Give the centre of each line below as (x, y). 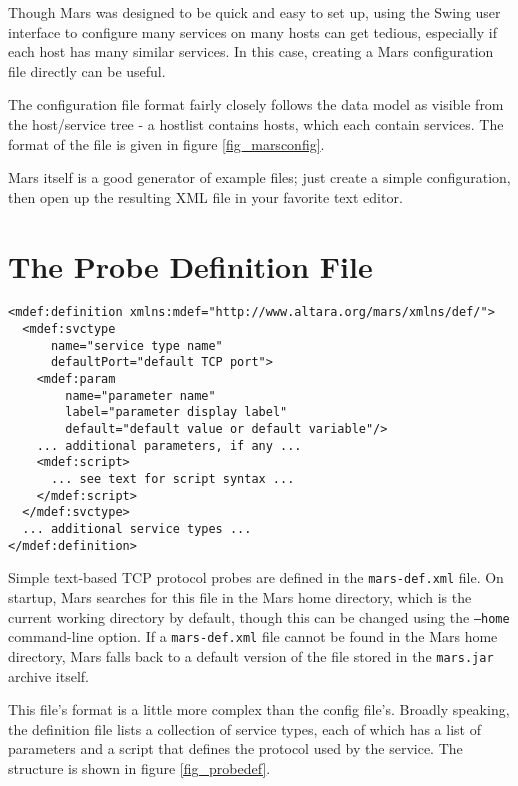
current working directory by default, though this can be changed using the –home (259, 616)
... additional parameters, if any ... (169, 445)
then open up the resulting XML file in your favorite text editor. (205, 196)
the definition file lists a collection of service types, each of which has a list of (244, 728)
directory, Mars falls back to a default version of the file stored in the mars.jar (251, 655)
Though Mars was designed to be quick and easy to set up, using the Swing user (254, 12)
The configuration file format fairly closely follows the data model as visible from (256, 104)
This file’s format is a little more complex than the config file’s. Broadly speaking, (259, 709)
